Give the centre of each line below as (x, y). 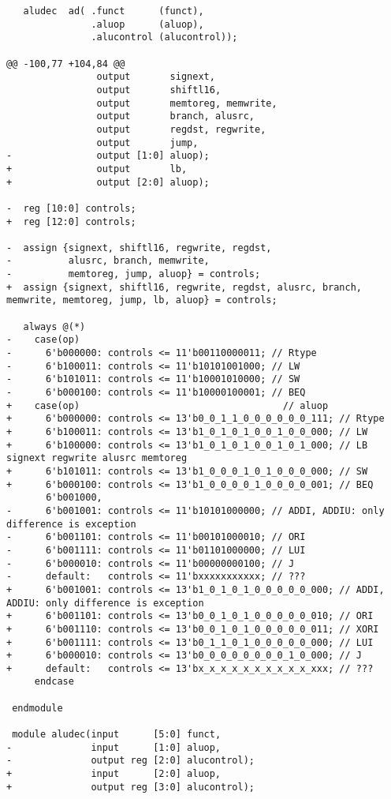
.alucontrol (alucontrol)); (164, 38)
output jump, (147, 143)
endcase (54, 682)
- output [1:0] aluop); (108, 156)
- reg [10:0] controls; (71, 208)
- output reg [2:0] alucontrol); (130, 761)
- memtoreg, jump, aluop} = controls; (134, 274)
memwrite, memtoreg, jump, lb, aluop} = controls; (142, 300)
